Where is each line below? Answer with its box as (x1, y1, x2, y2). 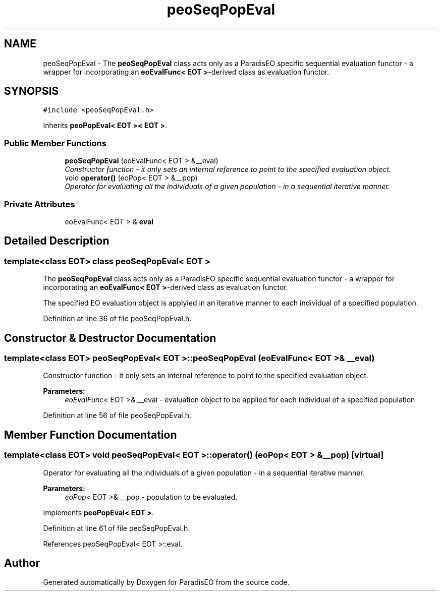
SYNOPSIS (4, 85, 59, 98)
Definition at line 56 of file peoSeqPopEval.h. (43, 411, 191, 420)
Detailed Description (4, 234, 109, 248)
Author (4, 557, 40, 570)
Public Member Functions (4, 138, 106, 148)
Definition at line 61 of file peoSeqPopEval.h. (43, 523, 190, 532)
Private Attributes (4, 199, 75, 209)
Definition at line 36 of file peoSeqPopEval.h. (43, 314, 192, 323)
